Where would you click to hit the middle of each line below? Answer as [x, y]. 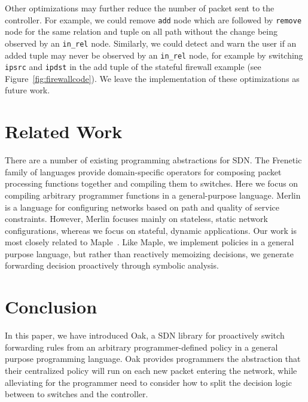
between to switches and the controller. [77, 394]
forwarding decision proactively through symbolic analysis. [112, 265]
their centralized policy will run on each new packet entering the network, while [151, 370]
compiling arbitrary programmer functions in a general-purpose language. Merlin [153, 195]
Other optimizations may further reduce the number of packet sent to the [140, 8]
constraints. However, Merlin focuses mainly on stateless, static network [136, 219]
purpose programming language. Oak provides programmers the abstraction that [153, 359]
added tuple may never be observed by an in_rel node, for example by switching [154, 55]
